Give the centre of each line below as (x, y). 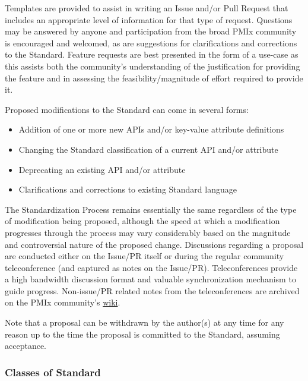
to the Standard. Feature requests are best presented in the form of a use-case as (152, 54)
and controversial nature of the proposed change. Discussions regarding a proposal (154, 244)
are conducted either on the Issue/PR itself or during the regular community (145, 256)
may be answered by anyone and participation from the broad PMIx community (151, 31)
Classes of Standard (53, 372)
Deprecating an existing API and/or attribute (102, 169)
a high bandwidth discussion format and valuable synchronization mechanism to (150, 279)
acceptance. (26, 346)
